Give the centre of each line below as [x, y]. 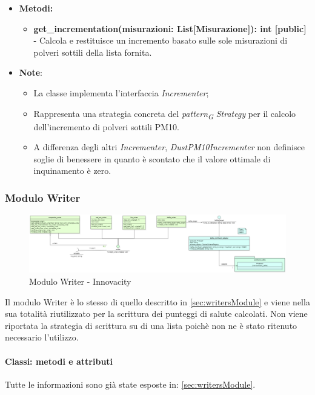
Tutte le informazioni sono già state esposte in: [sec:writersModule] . [130, 384]
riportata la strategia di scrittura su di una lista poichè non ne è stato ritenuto [151, 325]
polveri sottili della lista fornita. [93, 52]
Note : [31, 72]
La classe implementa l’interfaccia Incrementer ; [121, 92]
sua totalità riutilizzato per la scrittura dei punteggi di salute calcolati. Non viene [156, 314]
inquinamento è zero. [72, 171]
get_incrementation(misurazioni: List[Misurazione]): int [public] [170, 28]
